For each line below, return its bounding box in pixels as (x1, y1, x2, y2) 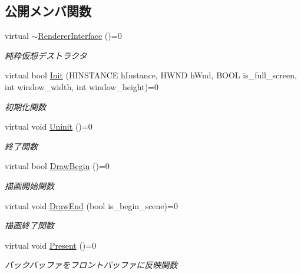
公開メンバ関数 (5, 2, 91, 20)
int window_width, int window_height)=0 (5, 80, 158, 93)
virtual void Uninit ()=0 (5, 120, 92, 133)
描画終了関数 (5, 219, 54, 232)
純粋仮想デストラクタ (5, 49, 87, 61)
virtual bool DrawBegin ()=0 (5, 160, 110, 172)
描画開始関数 (5, 179, 54, 192)
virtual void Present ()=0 (5, 239, 97, 251)
